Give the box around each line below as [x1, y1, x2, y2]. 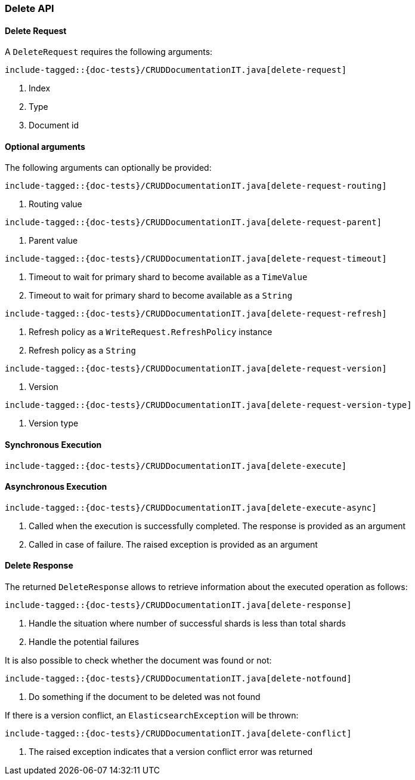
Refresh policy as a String [29, 345, 136, 356]
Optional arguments [5, 141, 85, 152]
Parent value [29, 235, 78, 246]
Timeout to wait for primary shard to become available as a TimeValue [29, 272, 308, 282]
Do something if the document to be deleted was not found [29, 692, 261, 702]
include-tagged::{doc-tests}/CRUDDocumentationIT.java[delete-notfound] [5, 674, 352, 684]
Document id [29, 120, 79, 131]
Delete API [5, 2, 54, 14]
